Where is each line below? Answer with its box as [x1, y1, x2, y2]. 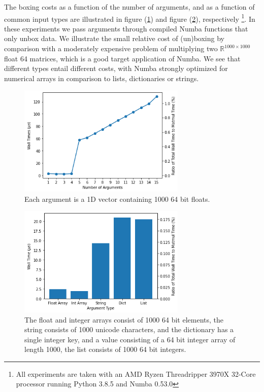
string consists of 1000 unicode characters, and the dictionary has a [24, 324, 234, 335]
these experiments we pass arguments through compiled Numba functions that [4, 23, 248, 33]
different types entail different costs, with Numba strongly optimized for [4, 63, 228, 74]
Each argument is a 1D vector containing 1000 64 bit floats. [24, 193, 210, 204]
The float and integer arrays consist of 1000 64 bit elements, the [24, 314, 223, 325]
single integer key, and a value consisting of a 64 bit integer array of [24, 334, 236, 344]
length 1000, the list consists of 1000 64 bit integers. [24, 344, 186, 354]
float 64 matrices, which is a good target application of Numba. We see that [4, 53, 241, 63]
